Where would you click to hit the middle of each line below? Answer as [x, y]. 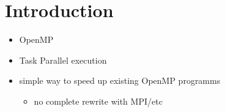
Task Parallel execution [63, 60]
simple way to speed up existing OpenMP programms [120, 80]
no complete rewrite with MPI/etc [98, 101]
